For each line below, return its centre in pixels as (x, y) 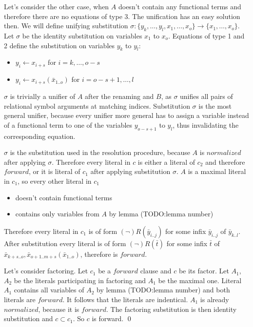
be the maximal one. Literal (200, 280)
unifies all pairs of (206, 96)
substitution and (29, 318)
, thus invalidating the (206, 125)
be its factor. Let (204, 271)
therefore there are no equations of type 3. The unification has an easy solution (122, 16)
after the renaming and (119, 96)
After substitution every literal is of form (65, 243)
